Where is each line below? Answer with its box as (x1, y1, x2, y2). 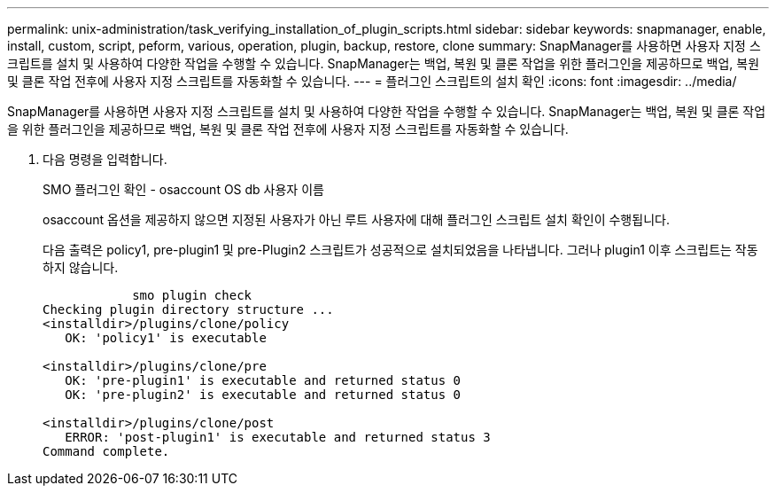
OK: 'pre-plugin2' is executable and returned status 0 (65, 387, 462, 402)
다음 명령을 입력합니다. (43, 152, 167, 167)
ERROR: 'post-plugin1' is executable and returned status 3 (65, 430, 491, 444)
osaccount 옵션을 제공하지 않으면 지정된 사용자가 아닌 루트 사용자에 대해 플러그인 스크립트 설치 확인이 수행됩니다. (43, 212, 670, 227)
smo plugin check (132, 288, 252, 302)
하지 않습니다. (43, 260, 119, 275)
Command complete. (43, 444, 170, 458)
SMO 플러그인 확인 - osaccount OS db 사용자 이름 (43, 182, 324, 197)
